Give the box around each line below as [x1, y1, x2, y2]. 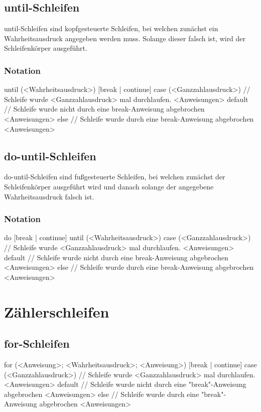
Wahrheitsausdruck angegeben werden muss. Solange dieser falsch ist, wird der [4, 33, 246, 43]
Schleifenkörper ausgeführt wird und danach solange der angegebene [4, 181, 214, 191]
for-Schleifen [4, 336, 70, 351]
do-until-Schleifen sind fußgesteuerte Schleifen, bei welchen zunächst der [4, 171, 225, 182]
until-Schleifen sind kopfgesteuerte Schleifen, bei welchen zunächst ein [4, 23, 218, 34]
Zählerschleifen [4, 301, 109, 322]
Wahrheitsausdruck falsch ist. [4, 191, 94, 201]
